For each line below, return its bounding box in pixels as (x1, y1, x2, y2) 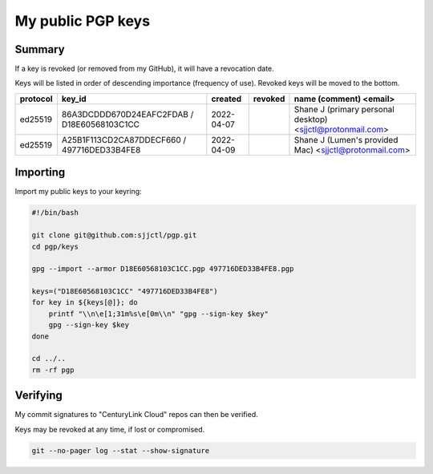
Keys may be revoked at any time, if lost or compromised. (14, 424, 205, 434)
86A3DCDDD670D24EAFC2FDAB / (61, 108, 194, 120)
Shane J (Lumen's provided (293, 134, 399, 145)
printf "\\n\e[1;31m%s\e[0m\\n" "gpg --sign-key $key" (48, 309, 269, 318)
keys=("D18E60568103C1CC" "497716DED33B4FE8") (31, 287, 218, 296)
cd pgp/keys (31, 241, 79, 251)
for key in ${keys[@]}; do (31, 298, 138, 307)
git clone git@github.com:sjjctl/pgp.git (31, 231, 197, 240)
